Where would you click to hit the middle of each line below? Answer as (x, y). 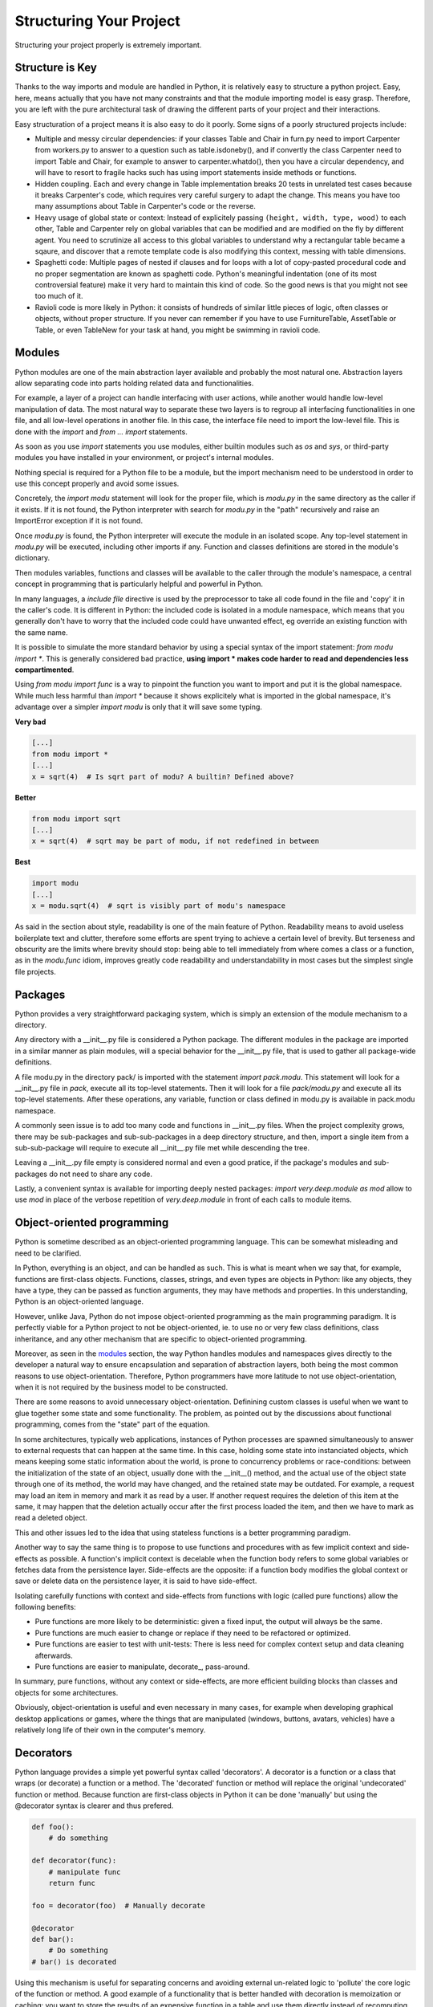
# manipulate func (85, 1872)
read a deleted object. (51, 1518)
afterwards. (54, 1655)
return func (72, 1883)
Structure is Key (56, 68)
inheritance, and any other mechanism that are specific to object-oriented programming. (161, 1339)
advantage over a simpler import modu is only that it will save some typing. (138, 707)
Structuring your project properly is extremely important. (108, 45)
